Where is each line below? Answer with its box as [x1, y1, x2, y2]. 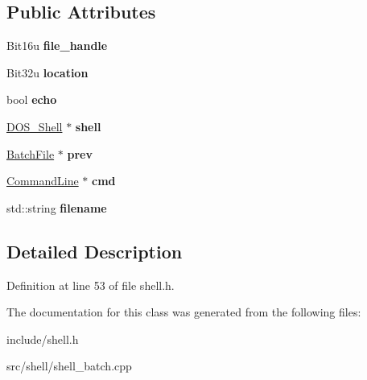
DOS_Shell [6, 118, 63, 134]
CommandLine [6, 172, 79, 189]
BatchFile [6, 145, 55, 162]
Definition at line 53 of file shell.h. [6, 276, 175, 293]
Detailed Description [6, 238, 183, 263]
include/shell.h [6, 330, 79, 347]
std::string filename [6, 199, 107, 216]
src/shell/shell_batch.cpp [6, 357, 132, 374]
